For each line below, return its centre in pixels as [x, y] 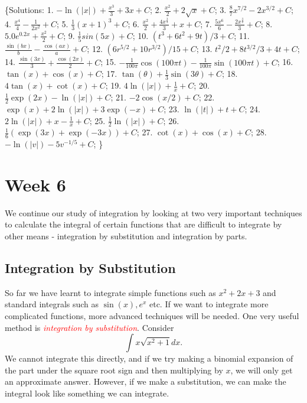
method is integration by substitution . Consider [89, 327]
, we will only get [262, 370]
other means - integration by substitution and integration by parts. [126, 236]
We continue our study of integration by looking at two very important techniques [153, 212]
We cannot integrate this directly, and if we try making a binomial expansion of [149, 358]
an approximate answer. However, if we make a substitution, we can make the [146, 381]
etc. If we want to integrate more [209, 304]
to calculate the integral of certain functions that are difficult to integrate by [143, 224]
